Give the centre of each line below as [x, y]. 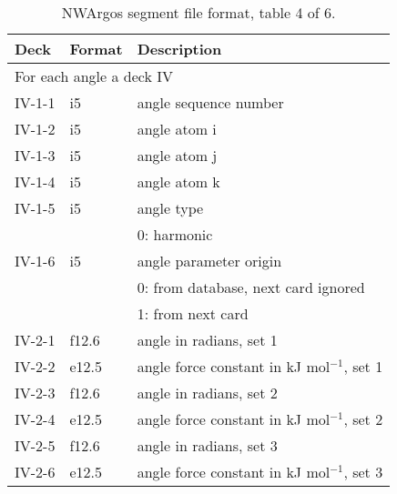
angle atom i [177, 129]
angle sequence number [210, 102]
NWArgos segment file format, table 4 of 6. [198, 12]
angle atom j [177, 155]
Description [179, 49]
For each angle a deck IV [94, 76]
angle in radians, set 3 [207, 445]
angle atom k [178, 181]
